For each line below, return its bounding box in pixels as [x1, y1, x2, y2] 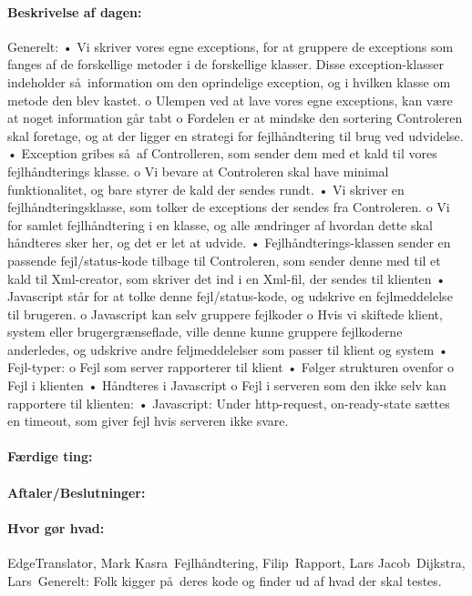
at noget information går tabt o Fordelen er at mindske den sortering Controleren [7, 108, 463, 127]
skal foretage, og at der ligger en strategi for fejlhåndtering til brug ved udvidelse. [7, 126, 464, 145]
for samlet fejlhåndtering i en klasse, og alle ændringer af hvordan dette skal [7, 215, 433, 234]
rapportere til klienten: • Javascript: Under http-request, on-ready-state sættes [7, 393, 450, 412]
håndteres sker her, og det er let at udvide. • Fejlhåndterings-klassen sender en [7, 233, 451, 252]
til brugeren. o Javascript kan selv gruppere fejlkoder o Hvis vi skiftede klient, [7, 304, 443, 323]
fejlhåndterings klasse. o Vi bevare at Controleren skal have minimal [7, 161, 389, 180]
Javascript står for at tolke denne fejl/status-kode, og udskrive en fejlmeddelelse [7, 287, 453, 306]
